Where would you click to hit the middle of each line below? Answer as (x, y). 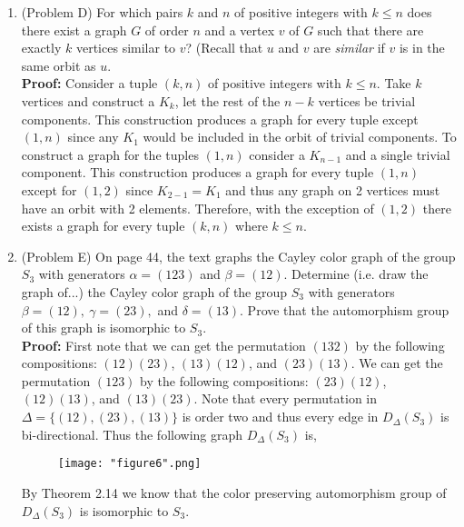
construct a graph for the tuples (110, 154)
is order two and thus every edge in (280, 417)
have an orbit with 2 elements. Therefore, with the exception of (197, 208)
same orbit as (59, 65)
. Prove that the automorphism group (345, 309)
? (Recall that (224, 48)
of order (167, 30)
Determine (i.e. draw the (360, 274)
